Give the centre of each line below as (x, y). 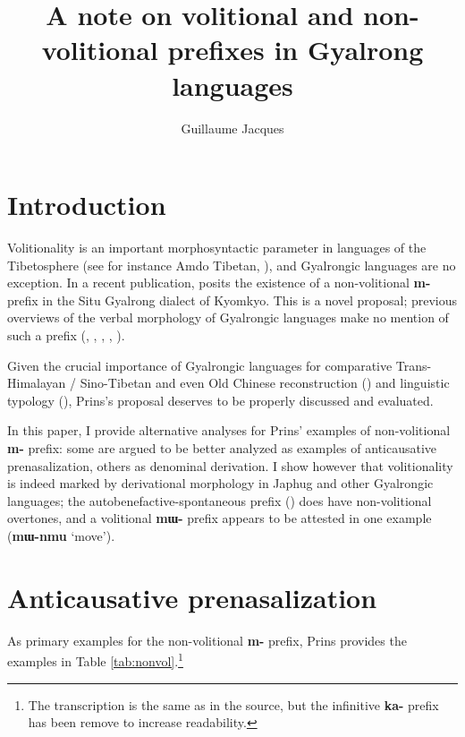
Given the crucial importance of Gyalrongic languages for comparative (200, 365)
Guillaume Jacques (232, 128)
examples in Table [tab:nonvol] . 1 (95, 660)
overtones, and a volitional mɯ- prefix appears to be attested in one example (220, 518)
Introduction (87, 205)
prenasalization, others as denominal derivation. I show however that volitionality (230, 465)
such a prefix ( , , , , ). (66, 335)
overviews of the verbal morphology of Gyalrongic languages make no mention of (228, 317)
